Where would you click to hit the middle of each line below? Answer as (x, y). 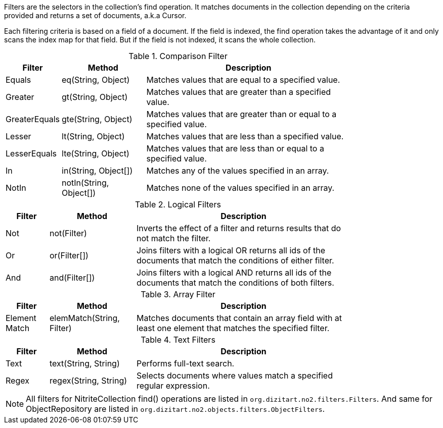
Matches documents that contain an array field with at (239, 318)
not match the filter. (174, 238)
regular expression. (173, 386)
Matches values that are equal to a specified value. (243, 80)
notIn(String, (85, 183)
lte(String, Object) (96, 153)
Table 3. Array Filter (178, 294)
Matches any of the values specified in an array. (238, 171)
